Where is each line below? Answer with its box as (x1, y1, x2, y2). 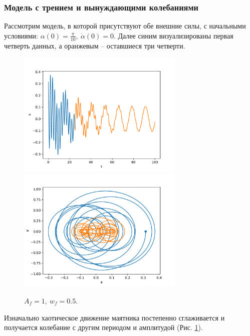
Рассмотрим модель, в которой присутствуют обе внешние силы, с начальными (4, 20, 246, 31)
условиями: (4, 30, 38, 40)
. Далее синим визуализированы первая (113, 30, 233, 40)
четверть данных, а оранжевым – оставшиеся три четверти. (4, 40, 185, 50)
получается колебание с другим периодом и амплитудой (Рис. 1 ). (4, 322, 203, 332)
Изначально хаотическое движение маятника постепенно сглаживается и (4, 312, 225, 322)
